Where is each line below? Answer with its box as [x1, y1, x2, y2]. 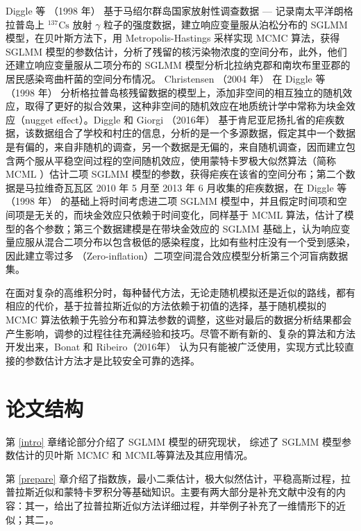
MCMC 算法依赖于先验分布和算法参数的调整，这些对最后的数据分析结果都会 [6, 312, 352, 327]
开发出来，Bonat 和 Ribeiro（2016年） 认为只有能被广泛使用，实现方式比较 [6, 339, 345, 354]
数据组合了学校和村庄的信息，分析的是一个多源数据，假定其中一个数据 [34, 126, 355, 140]
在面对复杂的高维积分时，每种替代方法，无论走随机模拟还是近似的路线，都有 [6, 285, 355, 299]
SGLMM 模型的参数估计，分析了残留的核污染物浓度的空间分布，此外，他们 [6, 44, 347, 58]
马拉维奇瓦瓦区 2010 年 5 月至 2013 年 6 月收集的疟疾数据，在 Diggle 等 [24, 180, 347, 194]
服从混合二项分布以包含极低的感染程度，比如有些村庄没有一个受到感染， [24, 235, 355, 249]
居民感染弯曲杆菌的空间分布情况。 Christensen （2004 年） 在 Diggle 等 [6, 71, 326, 85]
